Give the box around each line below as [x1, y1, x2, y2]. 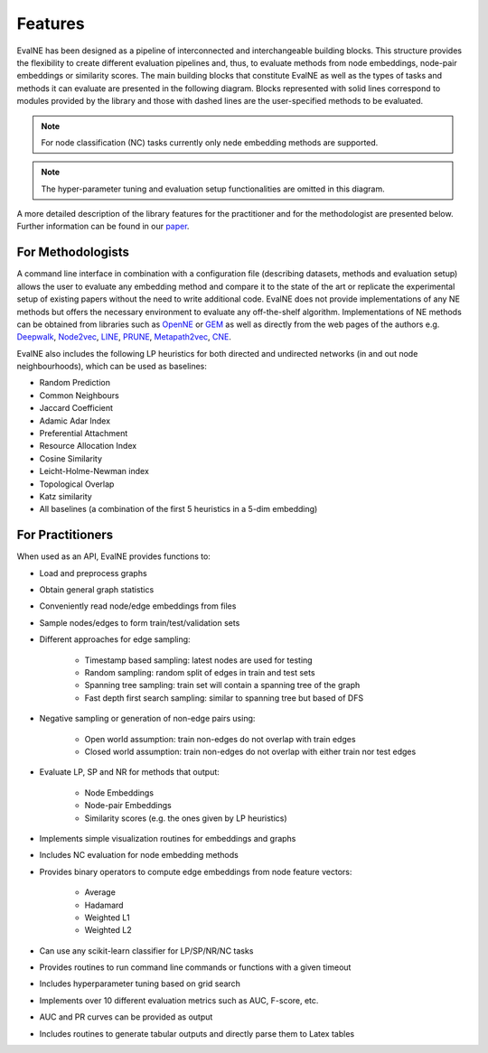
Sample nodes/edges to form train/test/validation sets [39, 617, 240, 628]
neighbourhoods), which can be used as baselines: [16, 361, 208, 372]
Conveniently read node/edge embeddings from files [39, 601, 237, 611]
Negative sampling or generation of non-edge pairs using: [39, 713, 256, 724]
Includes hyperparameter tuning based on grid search [39, 978, 241, 989]
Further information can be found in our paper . [16, 221, 190, 232]
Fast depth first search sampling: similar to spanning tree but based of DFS [84, 692, 364, 704]
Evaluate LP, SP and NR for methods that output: [39, 767, 221, 778]
